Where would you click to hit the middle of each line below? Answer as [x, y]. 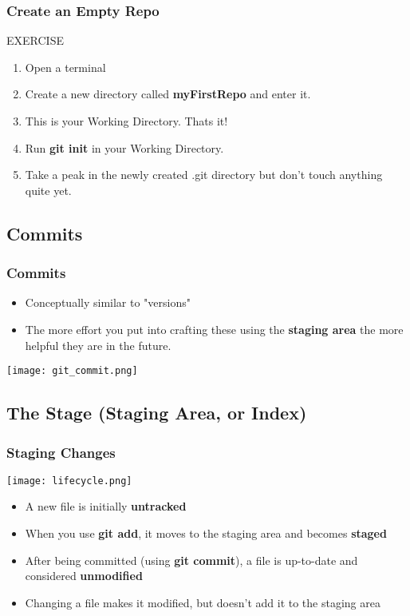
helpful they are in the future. [98, 345]
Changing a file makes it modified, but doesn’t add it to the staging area [203, 602]
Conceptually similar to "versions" [108, 302]
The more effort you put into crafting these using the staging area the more [214, 329]
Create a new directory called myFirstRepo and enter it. [168, 94]
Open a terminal [65, 67]
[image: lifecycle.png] [69, 481]
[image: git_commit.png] [72, 371]
